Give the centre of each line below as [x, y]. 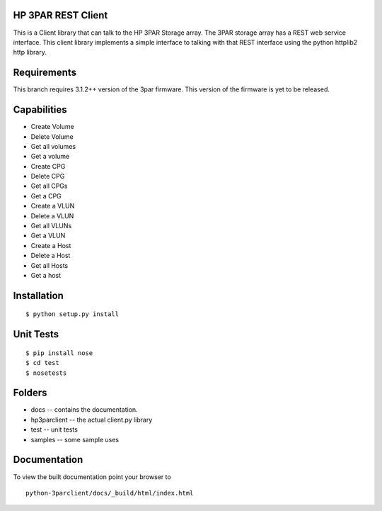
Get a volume [50, 157]
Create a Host [51, 245]
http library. [30, 52]
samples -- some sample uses [75, 439]
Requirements [45, 73]
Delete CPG [48, 176]
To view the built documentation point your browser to [92, 477]
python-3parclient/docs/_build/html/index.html [110, 493]
